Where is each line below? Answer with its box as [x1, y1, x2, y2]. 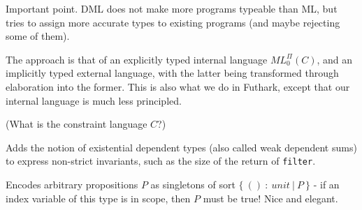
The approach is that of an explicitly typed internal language [6, 52, 268, 66]
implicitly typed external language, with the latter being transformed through [6, 66, 339, 80]
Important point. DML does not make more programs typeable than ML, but [6, 1, 338, 15]
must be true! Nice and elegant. [203, 190, 338, 205]
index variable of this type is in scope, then [6, 190, 191, 205]
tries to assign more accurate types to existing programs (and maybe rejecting [6, 15, 340, 29]
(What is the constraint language [6, 117, 147, 131]
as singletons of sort [150, 177, 236, 191]
